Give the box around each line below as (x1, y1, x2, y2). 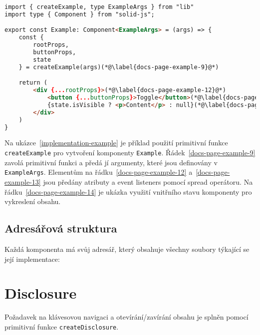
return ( (18, 79, 47, 87)
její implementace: (4, 253, 60, 264)
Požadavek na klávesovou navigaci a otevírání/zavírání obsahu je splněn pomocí (4, 312, 249, 322)
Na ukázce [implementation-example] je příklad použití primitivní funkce (4, 137, 228, 148)
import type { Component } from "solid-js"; (4, 10, 155, 18)
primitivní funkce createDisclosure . (4, 321, 119, 332)
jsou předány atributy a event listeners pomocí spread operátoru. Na (43, 176, 253, 187)
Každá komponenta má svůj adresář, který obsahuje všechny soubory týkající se (4, 243, 250, 254)
